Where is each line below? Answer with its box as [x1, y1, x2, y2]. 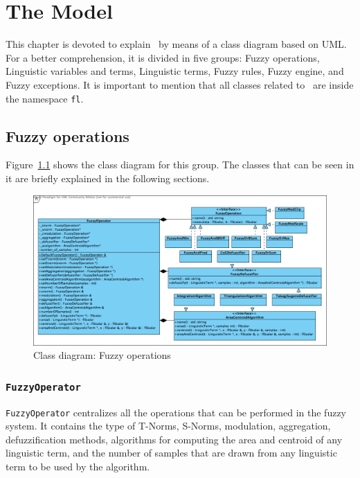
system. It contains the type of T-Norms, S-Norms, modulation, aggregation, [6, 418, 331, 433]
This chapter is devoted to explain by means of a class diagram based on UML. [6, 37, 347, 51]
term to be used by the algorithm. [6, 459, 150, 473]
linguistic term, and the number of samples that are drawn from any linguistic [6, 445, 337, 460]
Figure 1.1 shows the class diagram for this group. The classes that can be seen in [6, 157, 354, 172]
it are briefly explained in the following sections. [6, 170, 210, 185]
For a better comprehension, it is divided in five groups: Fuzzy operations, [6, 50, 320, 64]
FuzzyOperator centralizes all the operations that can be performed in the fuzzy [6, 405, 346, 419]
